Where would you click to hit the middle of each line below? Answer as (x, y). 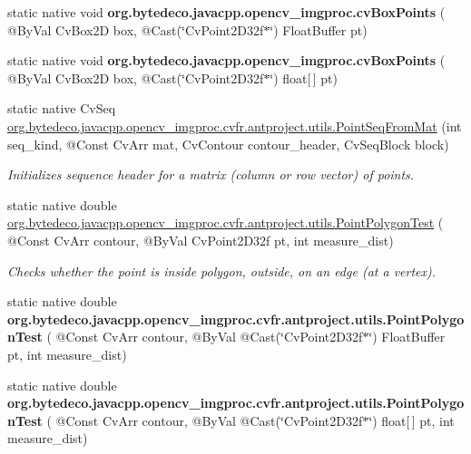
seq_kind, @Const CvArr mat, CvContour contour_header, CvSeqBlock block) (228, 144)
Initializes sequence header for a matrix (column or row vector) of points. (211, 174)
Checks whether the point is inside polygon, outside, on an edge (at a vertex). (222, 270)
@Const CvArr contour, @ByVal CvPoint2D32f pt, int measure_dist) (201, 240)
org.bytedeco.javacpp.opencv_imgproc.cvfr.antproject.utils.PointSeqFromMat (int (235, 126)
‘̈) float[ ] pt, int (412, 420)
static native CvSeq (62, 108)
